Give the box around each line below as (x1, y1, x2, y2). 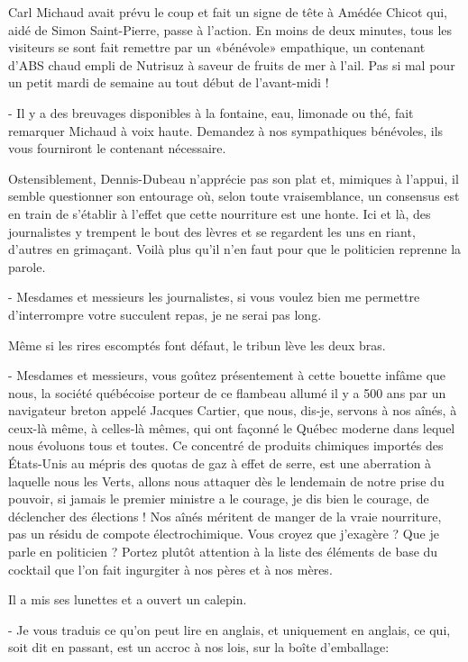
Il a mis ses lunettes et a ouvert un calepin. (8, 590, 247, 609)
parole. (8, 257, 46, 276)
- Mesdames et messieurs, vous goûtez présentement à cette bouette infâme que (8, 366, 446, 385)
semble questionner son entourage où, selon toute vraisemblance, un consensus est (8, 186, 460, 205)
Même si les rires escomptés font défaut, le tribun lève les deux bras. (8, 335, 386, 354)
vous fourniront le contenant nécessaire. (8, 139, 226, 158)
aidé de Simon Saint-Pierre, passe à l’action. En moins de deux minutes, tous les (8, 20, 453, 39)
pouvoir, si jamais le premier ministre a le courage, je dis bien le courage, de (8, 489, 429, 508)
